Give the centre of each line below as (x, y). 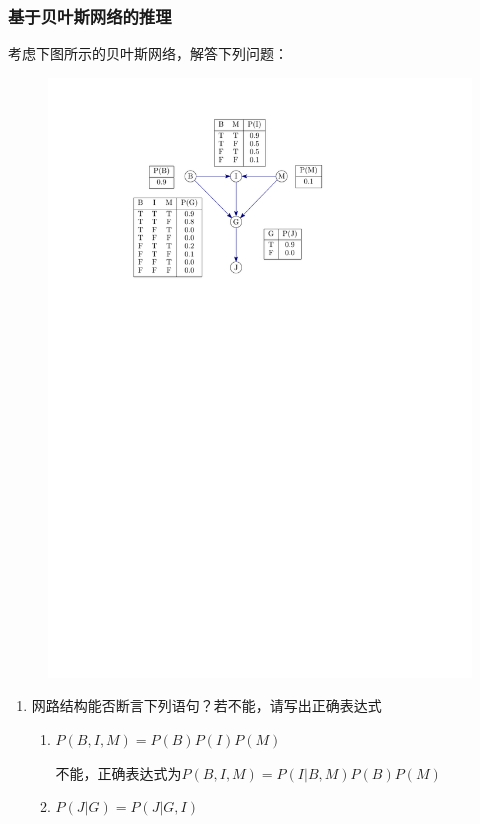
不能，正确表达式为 (118, 772)
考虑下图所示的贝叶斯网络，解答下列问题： (148, 53)
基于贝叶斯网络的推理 (90, 15)
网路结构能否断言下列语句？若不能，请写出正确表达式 (206, 705)
